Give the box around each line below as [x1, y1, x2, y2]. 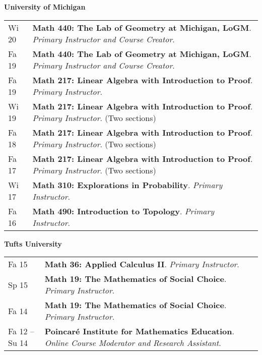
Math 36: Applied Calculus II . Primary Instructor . [44, 258, 239, 270]
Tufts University [4, 238, 62, 249]
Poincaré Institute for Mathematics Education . [44, 325, 234, 337]
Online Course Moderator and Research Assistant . [44, 337, 221, 349]
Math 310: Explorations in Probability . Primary [32, 179, 223, 191]
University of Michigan [4, 2, 86, 12]
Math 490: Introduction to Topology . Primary [32, 205, 215, 217]
